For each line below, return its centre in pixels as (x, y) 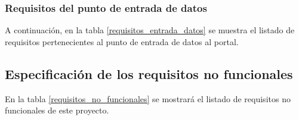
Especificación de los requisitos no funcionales (149, 73)
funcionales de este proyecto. (57, 110)
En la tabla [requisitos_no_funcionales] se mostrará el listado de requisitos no (148, 98)
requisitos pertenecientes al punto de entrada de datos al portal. (122, 41)
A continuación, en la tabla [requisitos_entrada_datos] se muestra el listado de (150, 30)
